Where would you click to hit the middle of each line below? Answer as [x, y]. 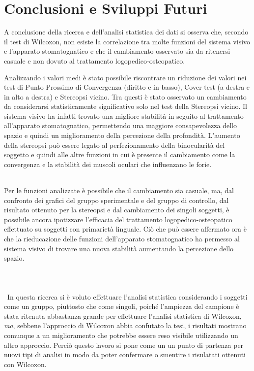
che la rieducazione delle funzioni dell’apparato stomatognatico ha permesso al [122, 238]
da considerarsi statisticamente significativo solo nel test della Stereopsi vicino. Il [126, 106]
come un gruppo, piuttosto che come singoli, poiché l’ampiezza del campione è [122, 306]
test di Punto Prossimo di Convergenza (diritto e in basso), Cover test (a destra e [127, 87]
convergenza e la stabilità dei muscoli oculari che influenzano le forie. [108, 164]
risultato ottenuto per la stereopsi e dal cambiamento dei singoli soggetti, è [117, 210]
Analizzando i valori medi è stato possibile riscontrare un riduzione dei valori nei [125, 77]
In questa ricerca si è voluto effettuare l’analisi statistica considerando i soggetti [127, 296]
